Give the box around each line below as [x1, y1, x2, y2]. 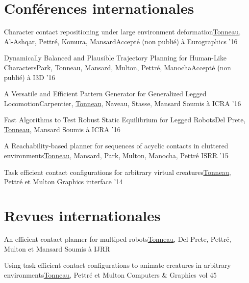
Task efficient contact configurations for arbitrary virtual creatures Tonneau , [4, 167, 231, 177]
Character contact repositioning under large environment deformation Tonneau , [4, 27, 241, 37]
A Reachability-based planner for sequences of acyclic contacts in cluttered [4, 141, 228, 151]
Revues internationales [4, 205, 161, 226]
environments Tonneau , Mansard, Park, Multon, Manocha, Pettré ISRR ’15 [4, 150, 229, 161]
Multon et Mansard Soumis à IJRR [4, 243, 110, 254]
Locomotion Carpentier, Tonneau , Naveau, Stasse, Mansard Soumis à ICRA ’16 [4, 98, 241, 108]
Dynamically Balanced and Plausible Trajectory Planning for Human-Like [4, 53, 226, 63]
